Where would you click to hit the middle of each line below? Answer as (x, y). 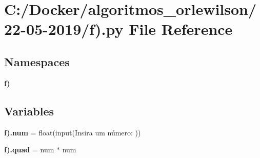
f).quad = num (29, 150)
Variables (29, 111)
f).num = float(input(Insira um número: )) (73, 132)
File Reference (181, 29)
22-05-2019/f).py (64, 29)
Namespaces (37, 61)
